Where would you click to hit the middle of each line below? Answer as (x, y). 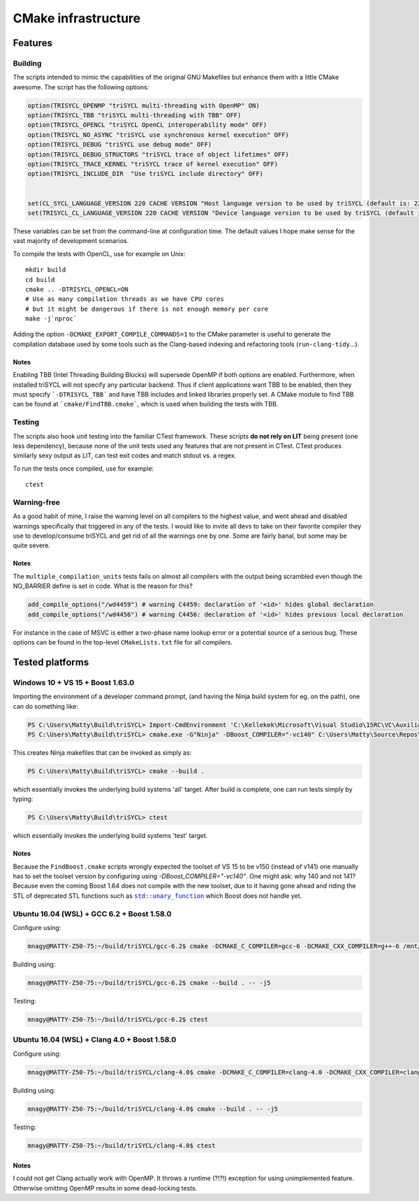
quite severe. (32, 545)
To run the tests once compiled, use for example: (83, 469)
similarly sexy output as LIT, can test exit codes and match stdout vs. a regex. (125, 456)
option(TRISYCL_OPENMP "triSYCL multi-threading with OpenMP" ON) (144, 105)
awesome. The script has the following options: (81, 87)
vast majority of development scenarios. (71, 241)
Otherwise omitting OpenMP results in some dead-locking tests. (105, 1188)
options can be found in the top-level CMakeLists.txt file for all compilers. (123, 642)
